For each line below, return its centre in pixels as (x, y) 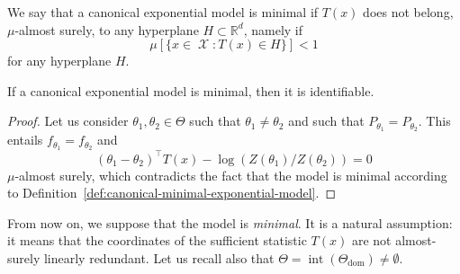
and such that (326, 121)
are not (371, 240)
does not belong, (408, 12)
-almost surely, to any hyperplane (107, 29)
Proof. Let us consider (68, 121)
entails (25, 140)
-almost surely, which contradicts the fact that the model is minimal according (231, 175)
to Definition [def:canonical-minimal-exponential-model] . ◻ (171, 193)
